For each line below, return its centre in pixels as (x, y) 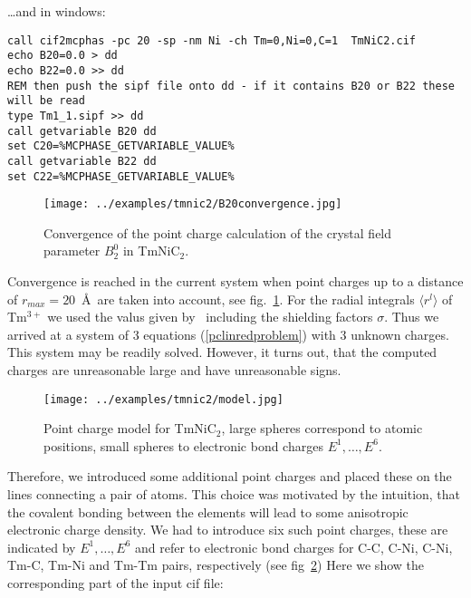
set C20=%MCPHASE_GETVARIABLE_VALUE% (121, 146)
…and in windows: (57, 11)
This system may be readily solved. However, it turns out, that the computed (222, 352)
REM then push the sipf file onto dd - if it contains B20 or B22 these (231, 86)
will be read (46, 101)
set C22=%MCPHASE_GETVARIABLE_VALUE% (121, 176)
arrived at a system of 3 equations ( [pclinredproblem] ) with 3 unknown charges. (228, 334)
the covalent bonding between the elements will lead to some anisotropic (208, 511)
